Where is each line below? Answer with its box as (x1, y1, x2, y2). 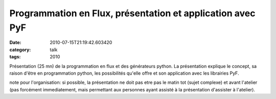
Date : (9, 40, 21, 46)
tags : (9, 54, 21, 60)
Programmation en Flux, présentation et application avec (9, 8, 256, 19)
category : (9, 46, 31, 53)
